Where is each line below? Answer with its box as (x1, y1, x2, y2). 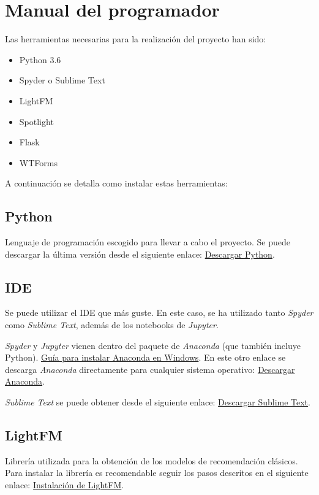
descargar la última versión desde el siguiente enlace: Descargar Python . (5, 247, 275, 260)
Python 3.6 (19, 53, 61, 66)
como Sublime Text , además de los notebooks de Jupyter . (5, 318, 219, 331)
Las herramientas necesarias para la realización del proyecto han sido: (5, 33, 266, 45)
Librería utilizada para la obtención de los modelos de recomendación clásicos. (5, 454, 298, 467)
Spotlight (19, 115, 54, 128)
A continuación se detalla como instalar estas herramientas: (5, 177, 228, 190)
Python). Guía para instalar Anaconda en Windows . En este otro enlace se (5, 351, 286, 364)
